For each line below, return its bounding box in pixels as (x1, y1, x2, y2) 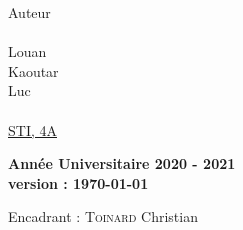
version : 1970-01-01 (8, 172, 149, 193)
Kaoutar (8, 60, 59, 81)
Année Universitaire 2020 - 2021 (8, 153, 236, 174)
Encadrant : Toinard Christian (8, 206, 198, 227)
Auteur (8, 2, 51, 22)
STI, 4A (8, 119, 57, 140)
